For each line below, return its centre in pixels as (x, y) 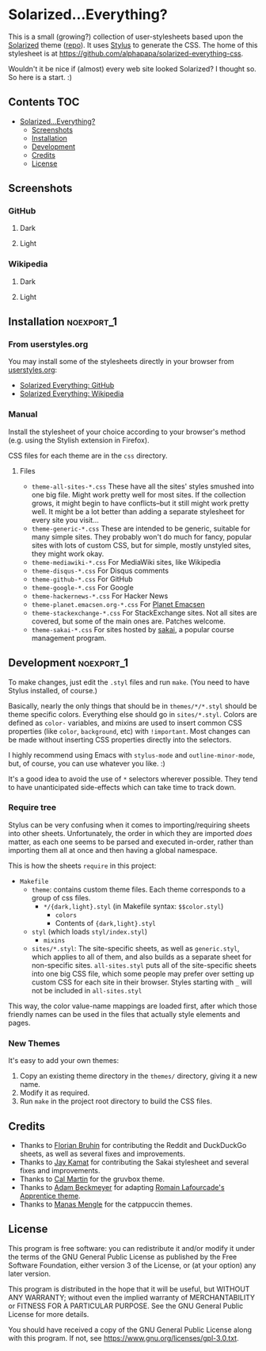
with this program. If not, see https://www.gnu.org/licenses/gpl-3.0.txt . (123, 1338)
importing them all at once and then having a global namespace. (113, 850)
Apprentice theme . (50, 1196)
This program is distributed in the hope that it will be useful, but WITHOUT (129, 1289)
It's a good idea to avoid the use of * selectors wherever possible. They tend (133, 778)
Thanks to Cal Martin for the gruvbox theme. (92, 1179)
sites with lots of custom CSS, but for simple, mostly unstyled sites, (141, 545)
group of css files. (61, 897)
